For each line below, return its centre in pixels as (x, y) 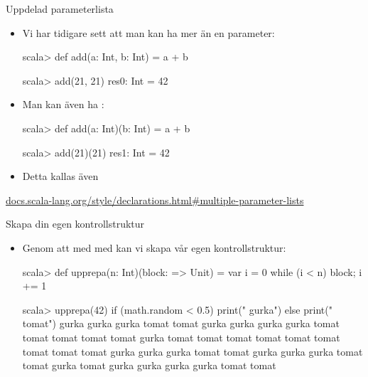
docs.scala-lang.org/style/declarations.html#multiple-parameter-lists (155, 200)
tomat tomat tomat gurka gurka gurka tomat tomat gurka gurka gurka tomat (193, 351)
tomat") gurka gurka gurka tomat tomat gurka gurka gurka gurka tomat (181, 323)
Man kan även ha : (63, 104)
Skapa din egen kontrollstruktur (75, 224)
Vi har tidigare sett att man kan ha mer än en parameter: (148, 32)
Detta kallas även (60, 176)
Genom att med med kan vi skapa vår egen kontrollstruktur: (154, 247)
